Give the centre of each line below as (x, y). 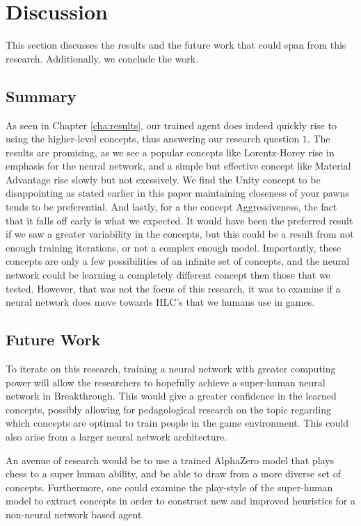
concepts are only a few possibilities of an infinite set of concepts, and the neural (178, 261)
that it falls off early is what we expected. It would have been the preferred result (179, 220)
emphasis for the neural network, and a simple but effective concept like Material (178, 166)
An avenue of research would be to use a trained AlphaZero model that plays (170, 460)
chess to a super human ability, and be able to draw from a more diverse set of (173, 474)
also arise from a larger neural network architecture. (117, 436)
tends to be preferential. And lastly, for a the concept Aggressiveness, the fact (171, 207)
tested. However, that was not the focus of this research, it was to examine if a (173, 288)
